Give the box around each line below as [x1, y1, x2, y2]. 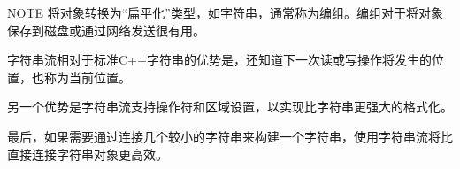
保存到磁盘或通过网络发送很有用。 [7, 20, 205, 39]
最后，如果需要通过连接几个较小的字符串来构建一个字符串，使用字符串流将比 [7, 127, 453, 145]
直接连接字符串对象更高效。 [7, 144, 168, 163]
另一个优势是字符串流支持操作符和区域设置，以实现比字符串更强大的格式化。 [7, 97, 453, 116]
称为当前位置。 [43, 67, 131, 86]
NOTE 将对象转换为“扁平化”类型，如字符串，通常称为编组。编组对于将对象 [7, 4, 443, 21]
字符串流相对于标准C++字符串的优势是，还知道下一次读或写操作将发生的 [7, 50, 432, 69]
